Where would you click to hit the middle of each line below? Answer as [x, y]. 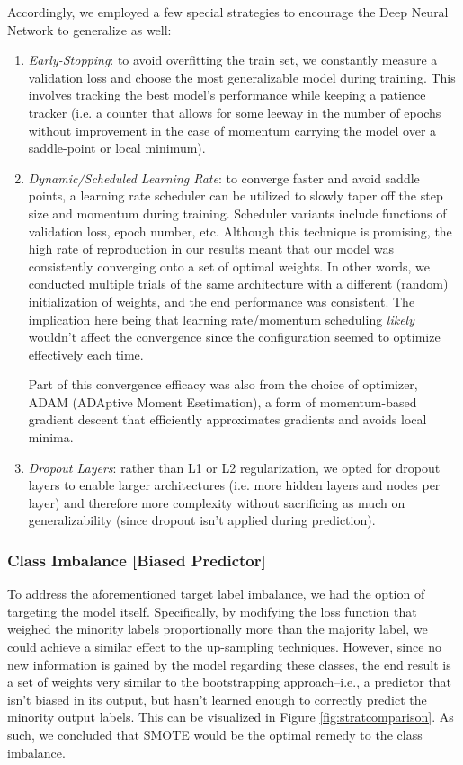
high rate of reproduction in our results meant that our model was [211, 249]
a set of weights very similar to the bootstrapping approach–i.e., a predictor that [230, 682]
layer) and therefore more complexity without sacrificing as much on [217, 502]
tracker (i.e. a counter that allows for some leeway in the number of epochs [235, 112]
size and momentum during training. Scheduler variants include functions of [237, 213]
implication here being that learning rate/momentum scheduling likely [221, 319]
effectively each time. [86, 354]
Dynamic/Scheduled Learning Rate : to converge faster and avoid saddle [224, 178]
